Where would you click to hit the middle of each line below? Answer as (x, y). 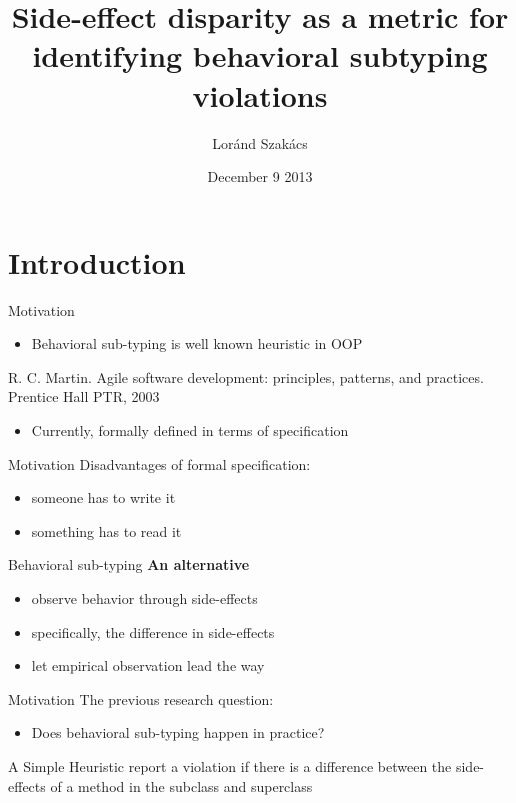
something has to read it (106, 530)
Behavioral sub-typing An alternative (129, 564)
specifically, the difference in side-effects (153, 631)
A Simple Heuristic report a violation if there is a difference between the (230, 765)
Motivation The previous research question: (141, 698)
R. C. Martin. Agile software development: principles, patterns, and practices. (246, 376)
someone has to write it (103, 497)
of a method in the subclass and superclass (181, 785)
